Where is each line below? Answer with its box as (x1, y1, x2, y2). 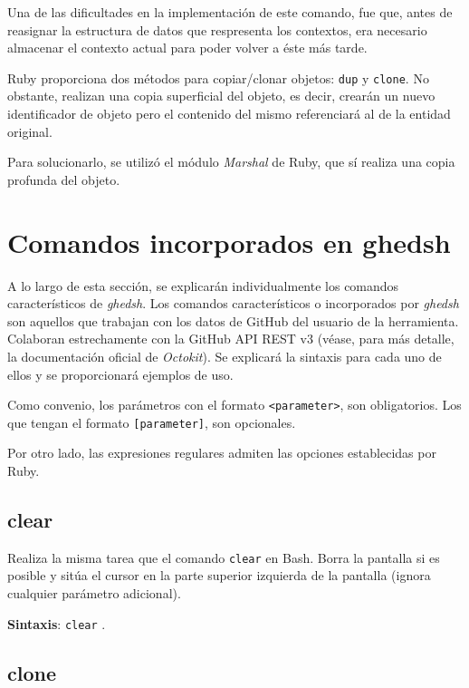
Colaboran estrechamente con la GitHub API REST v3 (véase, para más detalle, (7, 329, 455, 348)
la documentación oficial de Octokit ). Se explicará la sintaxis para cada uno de (7, 346, 442, 365)
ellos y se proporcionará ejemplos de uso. (7, 364, 234, 383)
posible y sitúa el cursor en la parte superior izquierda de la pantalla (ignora (7, 566, 431, 585)
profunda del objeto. (7, 170, 120, 189)
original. (7, 121, 53, 141)
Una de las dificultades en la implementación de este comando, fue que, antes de (7, 3, 453, 21)
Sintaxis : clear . (7, 614, 106, 633)
